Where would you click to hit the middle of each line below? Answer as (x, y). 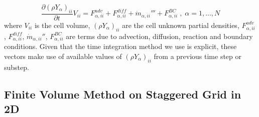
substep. (17, 67)
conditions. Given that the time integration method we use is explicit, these (120, 46)
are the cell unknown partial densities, (181, 25)
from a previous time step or (198, 56)
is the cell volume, (62, 25)
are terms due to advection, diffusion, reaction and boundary (159, 36)
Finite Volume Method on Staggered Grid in (123, 94)
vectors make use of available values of (63, 56)
